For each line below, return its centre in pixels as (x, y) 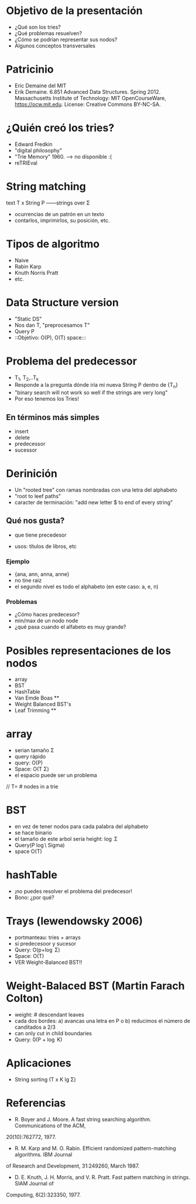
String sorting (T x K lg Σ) (45, 1079)
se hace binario (33, 833)
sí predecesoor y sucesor (45, 944)
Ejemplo (18, 561)
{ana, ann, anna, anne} (42, 574)
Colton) (25, 999)
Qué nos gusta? (35, 521)
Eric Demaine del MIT (40, 86)
